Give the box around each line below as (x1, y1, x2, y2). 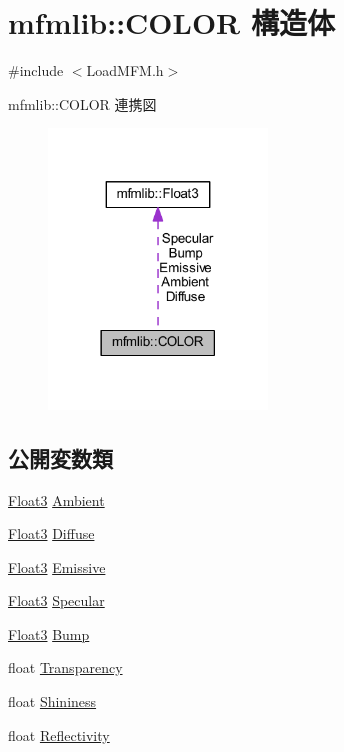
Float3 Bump (8, 623, 90, 644)
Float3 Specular (8, 590, 105, 611)
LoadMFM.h (86, 60, 164, 81)
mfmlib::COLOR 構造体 (8, 2, 336, 43)
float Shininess (8, 691, 97, 712)
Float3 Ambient (8, 489, 105, 510)
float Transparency (8, 657, 123, 678)
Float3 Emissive (8, 556, 106, 577)
